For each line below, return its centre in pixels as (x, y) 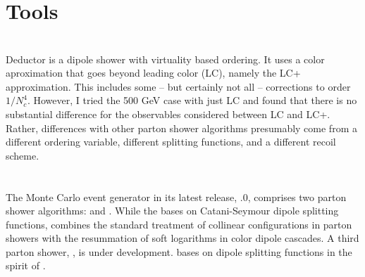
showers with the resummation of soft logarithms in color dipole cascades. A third (182, 238)
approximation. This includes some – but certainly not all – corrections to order (178, 86)
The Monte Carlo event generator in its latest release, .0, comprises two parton (176, 197)
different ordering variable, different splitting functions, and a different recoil (171, 142)
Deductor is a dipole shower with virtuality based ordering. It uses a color (165, 59)
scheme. (23, 155)
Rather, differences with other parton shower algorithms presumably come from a (181, 128)
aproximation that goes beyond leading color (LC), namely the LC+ (153, 73)
